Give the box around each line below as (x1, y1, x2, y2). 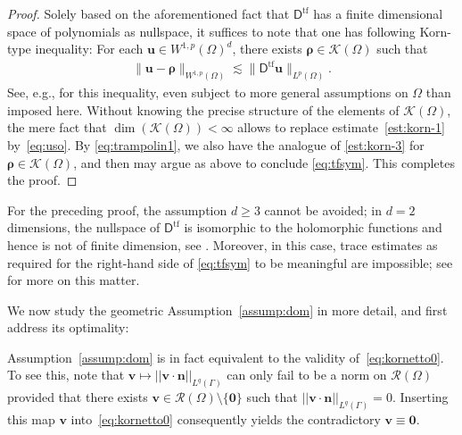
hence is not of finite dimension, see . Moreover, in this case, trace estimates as (7, 235, 438, 254)
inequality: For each (35, 39, 144, 58)
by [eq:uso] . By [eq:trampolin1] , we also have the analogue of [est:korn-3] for (7, 135, 425, 154)
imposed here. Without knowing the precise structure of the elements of (7, 100, 400, 119)
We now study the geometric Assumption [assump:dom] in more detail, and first (7, 300, 448, 319)
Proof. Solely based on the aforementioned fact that (7, 4, 290, 22)
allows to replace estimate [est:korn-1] (237, 118, 445, 137)
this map (7, 410, 55, 429)
